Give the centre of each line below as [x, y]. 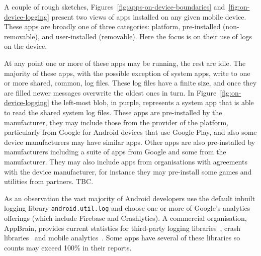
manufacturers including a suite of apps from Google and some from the [115, 152]
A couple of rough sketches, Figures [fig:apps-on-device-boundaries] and [115, 7]
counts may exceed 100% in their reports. [68, 247]
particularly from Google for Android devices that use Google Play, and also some [130, 132]
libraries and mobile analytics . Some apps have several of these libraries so [122, 238]
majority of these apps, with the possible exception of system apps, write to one [127, 73]
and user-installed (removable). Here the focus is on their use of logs [147, 36]
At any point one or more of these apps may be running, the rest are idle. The [125, 63]
